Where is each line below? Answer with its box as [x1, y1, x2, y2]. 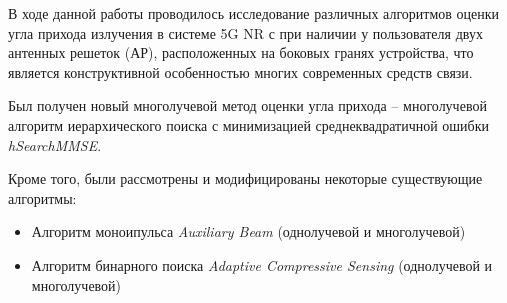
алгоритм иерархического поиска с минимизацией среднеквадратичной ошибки [8, 114, 490, 135]
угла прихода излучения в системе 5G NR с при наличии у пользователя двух [8, 22, 483, 43]
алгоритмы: [8, 187, 77, 208]
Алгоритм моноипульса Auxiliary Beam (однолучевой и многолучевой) [31, 221, 466, 242]
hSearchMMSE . [8, 134, 102, 155]
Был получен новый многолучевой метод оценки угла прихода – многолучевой [8, 95, 487, 116]
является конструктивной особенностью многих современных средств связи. [8, 61, 473, 82]
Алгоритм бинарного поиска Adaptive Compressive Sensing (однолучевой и [31, 254, 493, 275]
